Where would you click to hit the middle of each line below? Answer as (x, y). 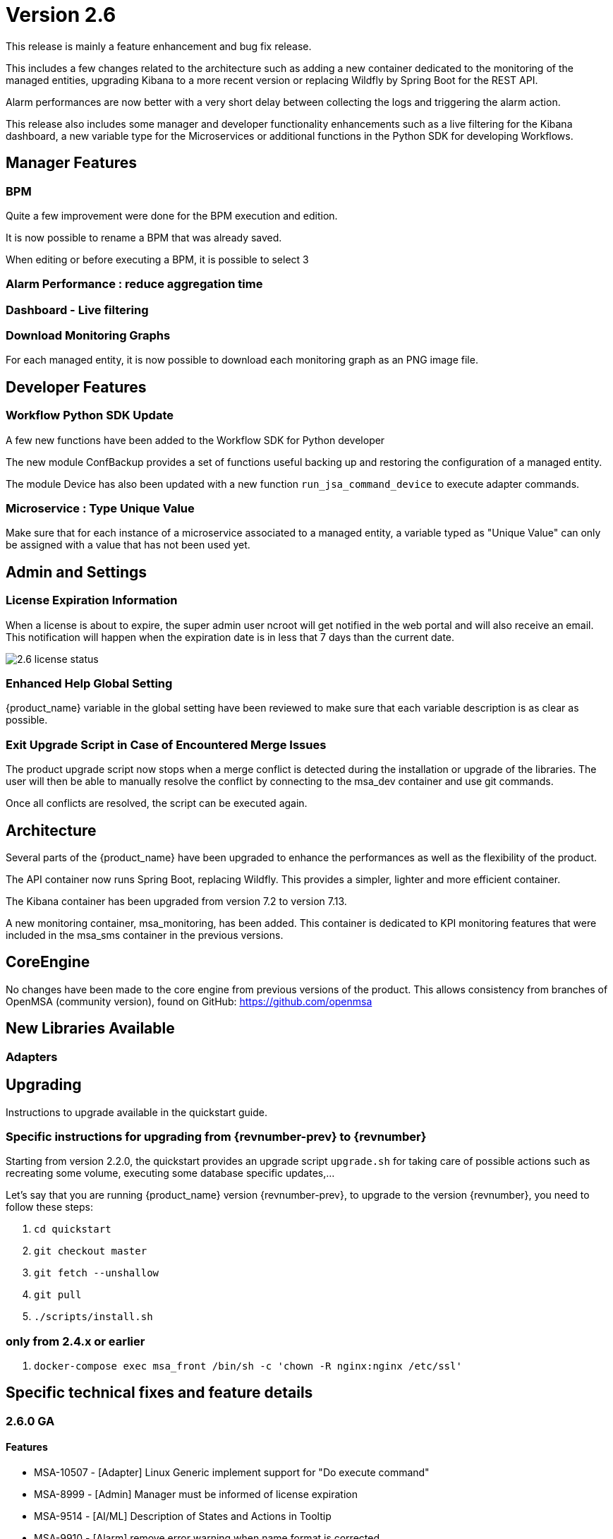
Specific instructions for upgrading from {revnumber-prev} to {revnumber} (216, 1136)
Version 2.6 (61, 15)
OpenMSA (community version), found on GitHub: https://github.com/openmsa (189, 1001)
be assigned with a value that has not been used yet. (128, 545)
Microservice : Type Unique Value (100, 509)
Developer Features (76, 387)
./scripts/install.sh (93, 1317)
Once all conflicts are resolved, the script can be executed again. (157, 803)
